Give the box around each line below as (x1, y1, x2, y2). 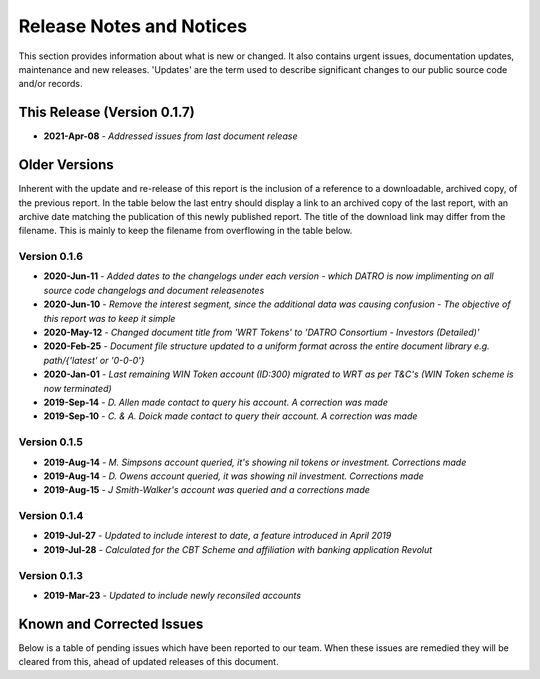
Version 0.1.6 (18, 250, 84, 264)
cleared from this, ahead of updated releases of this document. (18, 656, 279, 668)
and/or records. (18, 78, 83, 90)
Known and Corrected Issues (18, 615, 204, 632)
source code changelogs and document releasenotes (43, 284, 265, 296)
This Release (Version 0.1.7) (18, 104, 195, 121)
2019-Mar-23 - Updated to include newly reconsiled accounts (43, 589, 302, 601)
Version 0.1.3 (18, 568, 84, 582)
